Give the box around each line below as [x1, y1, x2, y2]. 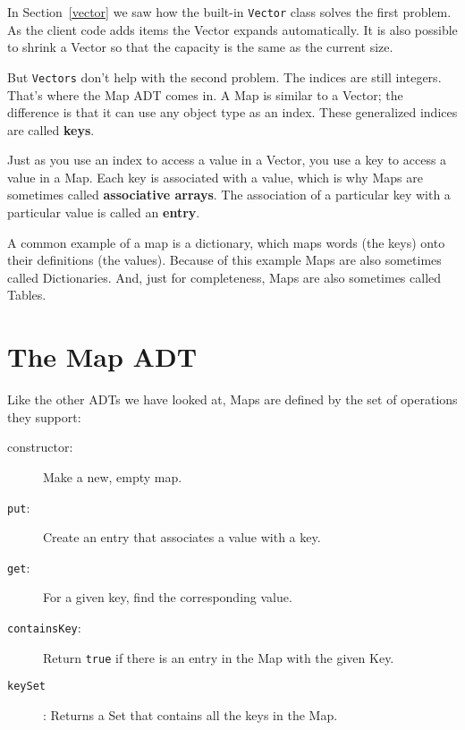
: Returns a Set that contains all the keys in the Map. [43, 706, 338, 724]
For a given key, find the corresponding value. [43, 588, 292, 607]
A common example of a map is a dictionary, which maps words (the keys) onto [7, 233, 445, 251]
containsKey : [7, 618, 81, 637]
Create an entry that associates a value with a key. [43, 528, 321, 547]
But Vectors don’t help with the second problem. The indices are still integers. [7, 67, 442, 86]
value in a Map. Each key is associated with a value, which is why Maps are [7, 167, 423, 186]
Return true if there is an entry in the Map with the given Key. [43, 648, 394, 666]
